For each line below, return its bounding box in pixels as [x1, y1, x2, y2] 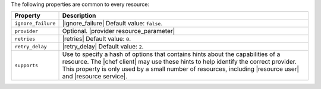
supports [14, 62, 39, 68]
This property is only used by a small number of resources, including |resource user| [62, 65, 300, 73]
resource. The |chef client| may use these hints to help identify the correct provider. [62, 58, 297, 66]
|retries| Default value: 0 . [62, 35, 131, 43]
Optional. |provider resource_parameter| [62, 27, 175, 35]
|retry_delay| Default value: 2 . [62, 42, 144, 51]
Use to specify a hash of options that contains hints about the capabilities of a [62, 50, 281, 58]
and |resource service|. [62, 72, 128, 81]
